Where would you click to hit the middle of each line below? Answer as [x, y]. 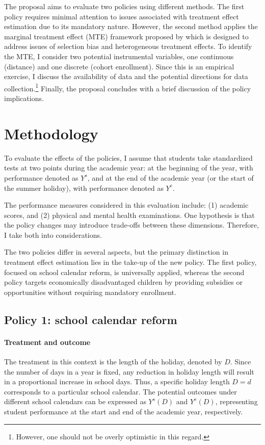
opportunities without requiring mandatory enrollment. [90, 292]
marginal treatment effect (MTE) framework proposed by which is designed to [126, 36]
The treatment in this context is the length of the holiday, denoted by [113, 362]
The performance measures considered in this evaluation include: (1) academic [126, 205]
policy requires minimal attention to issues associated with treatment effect [122, 16]
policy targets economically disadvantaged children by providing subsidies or [124, 282]
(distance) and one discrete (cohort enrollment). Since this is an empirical [119, 66]
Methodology [51, 133]
